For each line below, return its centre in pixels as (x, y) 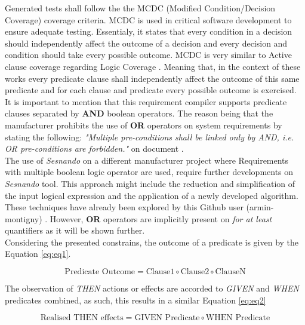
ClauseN (230, 272)
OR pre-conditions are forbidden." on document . (94, 148)
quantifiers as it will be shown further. (75, 230)
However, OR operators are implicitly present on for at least (161, 218)
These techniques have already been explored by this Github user (124, 207)
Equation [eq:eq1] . (38, 254)
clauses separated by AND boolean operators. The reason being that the (139, 113)
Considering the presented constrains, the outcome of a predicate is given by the (152, 242)
